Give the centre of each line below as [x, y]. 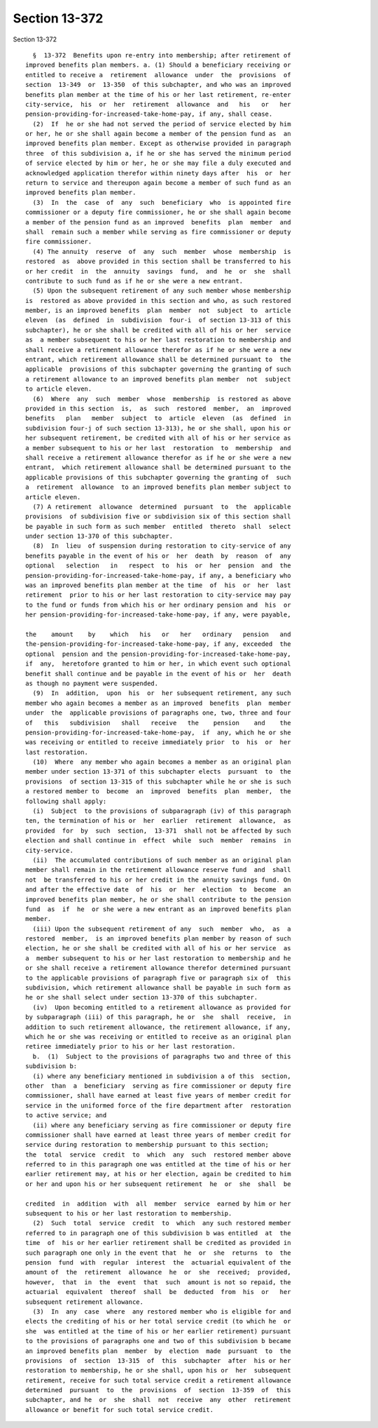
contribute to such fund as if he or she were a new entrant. [134, 281]
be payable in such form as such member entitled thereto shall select [158, 526]
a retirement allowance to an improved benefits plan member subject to [158, 487]
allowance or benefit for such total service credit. [119, 1409]
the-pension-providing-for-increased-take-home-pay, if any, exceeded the [158, 644]
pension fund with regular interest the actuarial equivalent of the [158, 1262]
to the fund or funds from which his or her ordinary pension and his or [158, 605]
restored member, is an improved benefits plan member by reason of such [158, 939]
